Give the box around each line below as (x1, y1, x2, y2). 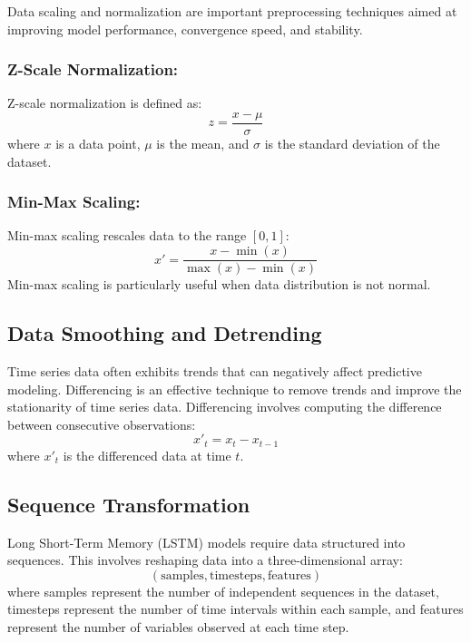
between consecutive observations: (7, 414, 196, 433)
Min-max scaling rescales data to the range (7, 226, 247, 245)
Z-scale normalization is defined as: (7, 93, 202, 112)
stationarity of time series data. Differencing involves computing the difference (7, 397, 442, 416)
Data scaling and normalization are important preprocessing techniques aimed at (7, 2, 457, 20)
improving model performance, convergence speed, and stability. (7, 19, 363, 38)
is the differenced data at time (63, 445, 231, 464)
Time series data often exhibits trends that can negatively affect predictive (7, 361, 422, 380)
